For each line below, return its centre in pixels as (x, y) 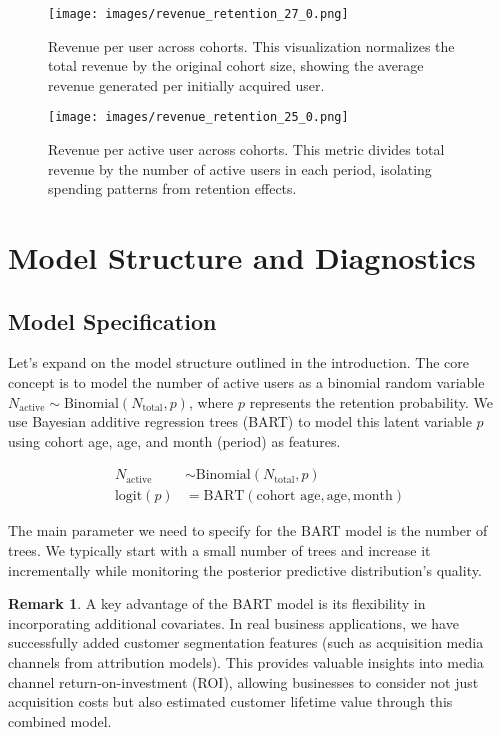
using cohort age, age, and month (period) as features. (174, 440)
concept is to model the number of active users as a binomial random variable (246, 382)
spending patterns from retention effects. (172, 188)
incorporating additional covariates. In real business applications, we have (233, 622)
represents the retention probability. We (371, 401)
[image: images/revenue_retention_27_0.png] (198, 14)
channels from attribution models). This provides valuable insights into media (246, 662)
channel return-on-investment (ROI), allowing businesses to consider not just (243, 681)
